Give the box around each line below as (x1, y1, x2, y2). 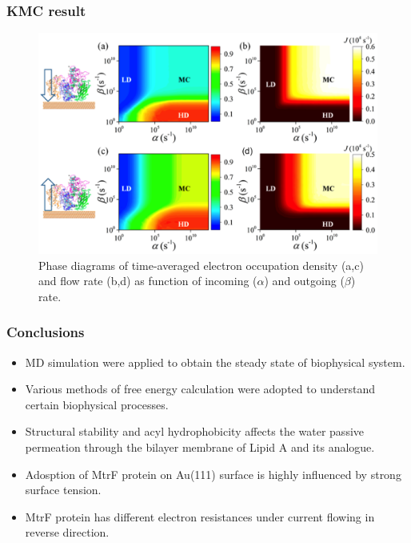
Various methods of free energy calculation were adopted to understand (25, 380, 375, 397)
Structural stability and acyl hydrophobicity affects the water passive (25, 423, 365, 440)
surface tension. (25, 481, 102, 498)
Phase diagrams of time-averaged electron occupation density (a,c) (38, 256, 364, 273)
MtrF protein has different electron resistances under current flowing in (25, 508, 375, 525)
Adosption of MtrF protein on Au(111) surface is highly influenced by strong (25, 465, 401, 482)
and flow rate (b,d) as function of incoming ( (38, 272, 257, 289)
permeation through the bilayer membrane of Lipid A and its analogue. (25, 438, 375, 455)
